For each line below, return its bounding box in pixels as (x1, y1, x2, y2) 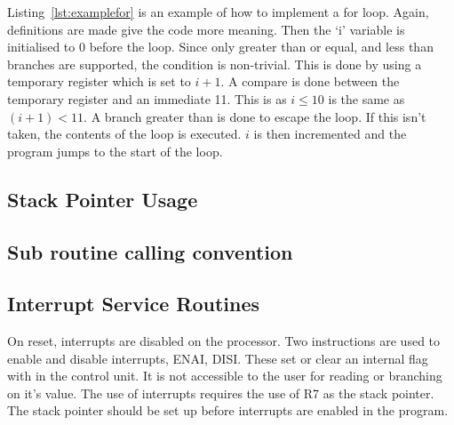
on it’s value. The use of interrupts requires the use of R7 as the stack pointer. (7, 383, 434, 402)
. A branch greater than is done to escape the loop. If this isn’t (84, 107, 426, 125)
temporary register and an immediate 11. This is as (7, 89, 287, 108)
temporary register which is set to (7, 72, 191, 91)
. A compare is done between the (220, 72, 400, 91)
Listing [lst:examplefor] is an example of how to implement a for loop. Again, (7, 3, 429, 20)
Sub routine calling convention (7, 237, 293, 265)
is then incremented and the (253, 124, 407, 143)
